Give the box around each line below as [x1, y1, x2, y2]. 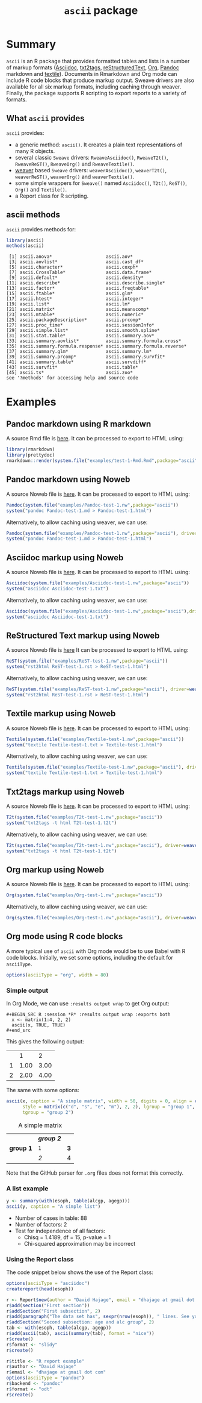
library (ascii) [6, 237, 44, 243]
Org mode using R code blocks [6, 931, 123, 942]
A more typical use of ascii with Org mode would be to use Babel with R [6, 947, 186, 955]
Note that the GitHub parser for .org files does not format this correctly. [6, 1169, 184, 1176]
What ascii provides [6, 113, 85, 123]
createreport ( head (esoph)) [6, 1286, 74, 1292]
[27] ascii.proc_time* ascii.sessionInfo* [6, 322, 155, 328]
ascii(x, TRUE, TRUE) [11, 1022, 66, 1028]
